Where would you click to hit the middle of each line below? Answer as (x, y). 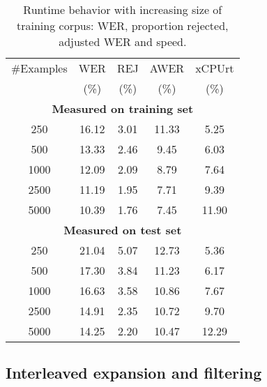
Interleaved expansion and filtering (134, 373)
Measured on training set (123, 108)
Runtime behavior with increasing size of (123, 9)
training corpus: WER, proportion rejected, (123, 25)
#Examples (39, 68)
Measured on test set (123, 230)
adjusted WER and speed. (123, 41)
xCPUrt (215, 68)
